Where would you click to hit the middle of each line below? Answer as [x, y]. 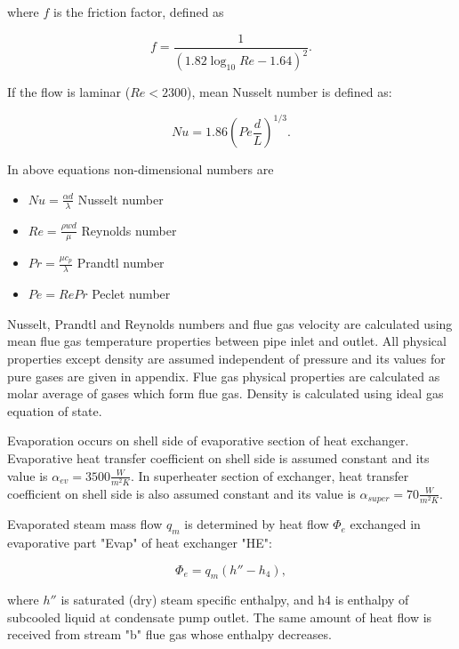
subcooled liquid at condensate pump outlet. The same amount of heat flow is [220, 617]
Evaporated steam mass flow [85, 524]
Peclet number [131, 294]
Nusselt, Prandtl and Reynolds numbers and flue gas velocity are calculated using [230, 323]
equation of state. [55, 410]
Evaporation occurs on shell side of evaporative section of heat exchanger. [208, 441]
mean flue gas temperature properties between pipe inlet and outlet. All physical [227, 341]
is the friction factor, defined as [139, 12]
